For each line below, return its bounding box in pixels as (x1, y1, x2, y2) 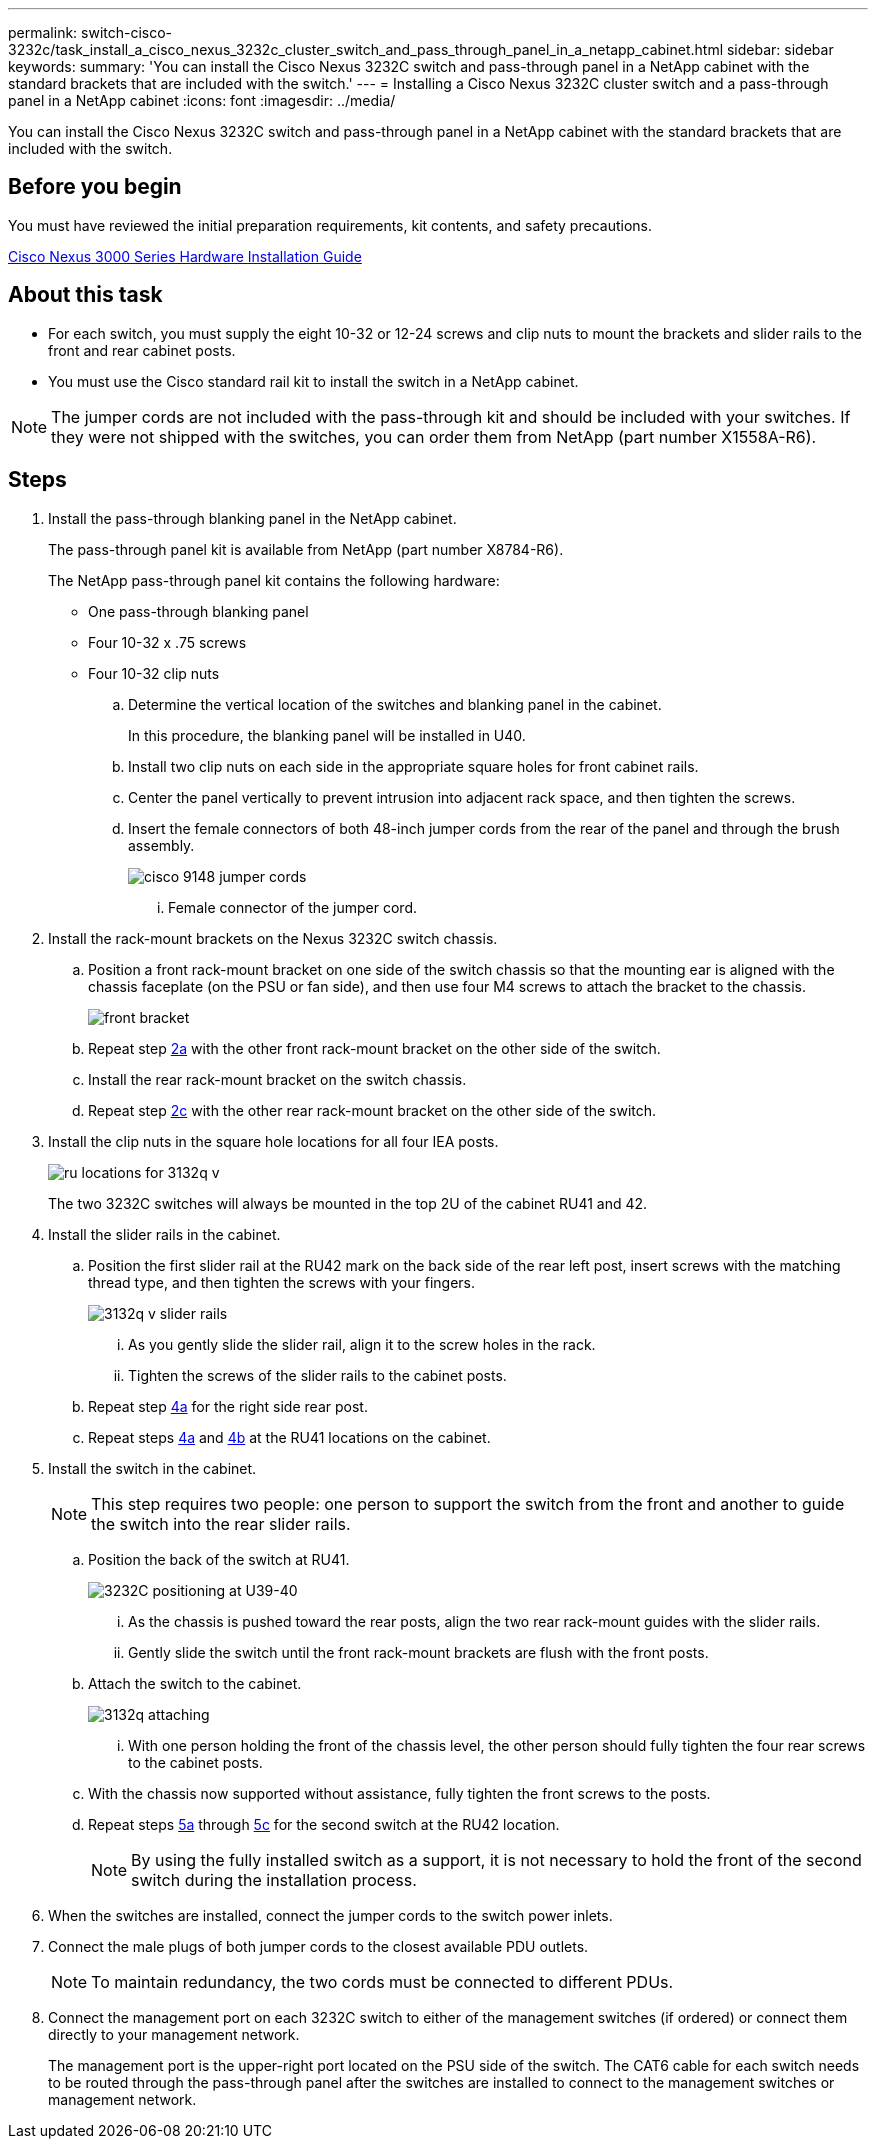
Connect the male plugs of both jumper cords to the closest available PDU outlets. (48, 1937, 589, 1955)
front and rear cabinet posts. (48, 341, 236, 359)
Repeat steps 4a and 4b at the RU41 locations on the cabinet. (88, 1428, 491, 1446)
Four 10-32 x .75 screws (88, 633, 247, 651)
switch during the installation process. (131, 1869, 417, 1890)
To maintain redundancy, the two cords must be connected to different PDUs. (91, 1971, 674, 1992)
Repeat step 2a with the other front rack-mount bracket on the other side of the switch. (88, 1039, 661, 1057)
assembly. (128, 836, 195, 854)
